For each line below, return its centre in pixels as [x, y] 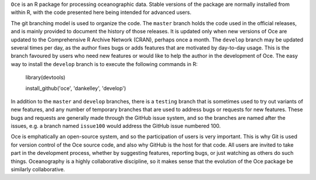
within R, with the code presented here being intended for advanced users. [101, 12]
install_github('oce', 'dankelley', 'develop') [76, 88]
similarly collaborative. [38, 169]
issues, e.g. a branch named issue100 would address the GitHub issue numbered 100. [116, 126]
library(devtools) [45, 77]
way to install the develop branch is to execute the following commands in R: [104, 64]
